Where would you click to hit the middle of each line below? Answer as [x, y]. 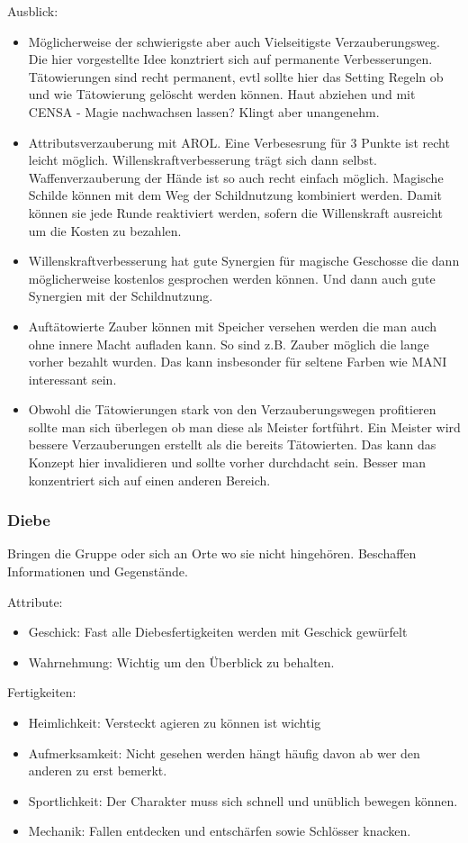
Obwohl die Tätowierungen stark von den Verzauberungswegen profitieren [232, 409]
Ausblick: [33, 11]
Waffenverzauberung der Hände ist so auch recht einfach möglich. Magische [236, 177]
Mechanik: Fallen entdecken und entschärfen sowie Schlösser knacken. [220, 831]
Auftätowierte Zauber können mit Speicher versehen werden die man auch [233, 326]
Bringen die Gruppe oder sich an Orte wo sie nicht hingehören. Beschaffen [212, 553]
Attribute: [35, 601]
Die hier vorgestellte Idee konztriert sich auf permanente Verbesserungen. [230, 59]
